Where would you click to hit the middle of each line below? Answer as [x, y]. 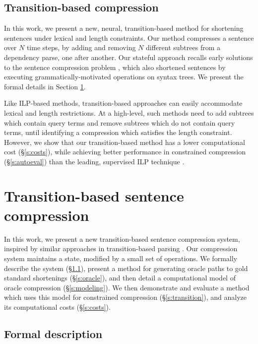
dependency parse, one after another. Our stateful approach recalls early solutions [129, 57]
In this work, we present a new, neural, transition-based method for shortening [124, 28]
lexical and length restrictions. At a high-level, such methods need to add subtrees [129, 112]
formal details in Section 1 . [45, 86]
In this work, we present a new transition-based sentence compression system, [122, 239]
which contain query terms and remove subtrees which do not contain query [120, 122]
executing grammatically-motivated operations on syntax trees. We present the [124, 77]
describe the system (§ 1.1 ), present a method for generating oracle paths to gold [126, 268]
